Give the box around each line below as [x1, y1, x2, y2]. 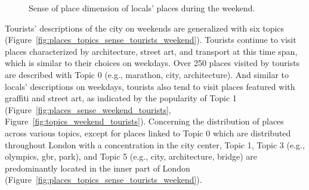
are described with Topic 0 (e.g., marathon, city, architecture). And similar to [5, 68, 289, 80]
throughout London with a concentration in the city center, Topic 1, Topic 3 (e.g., [5, 138, 305, 151]
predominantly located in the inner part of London [5, 161, 190, 174]
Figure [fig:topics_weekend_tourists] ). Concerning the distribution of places [5, 115, 284, 127]
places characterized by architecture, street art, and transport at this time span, [5, 45, 298, 57]
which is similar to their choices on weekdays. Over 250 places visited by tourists [5, 57, 300, 69]
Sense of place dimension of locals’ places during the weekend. [29, 2, 255, 14]
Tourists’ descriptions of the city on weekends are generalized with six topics [5, 21, 285, 34]
